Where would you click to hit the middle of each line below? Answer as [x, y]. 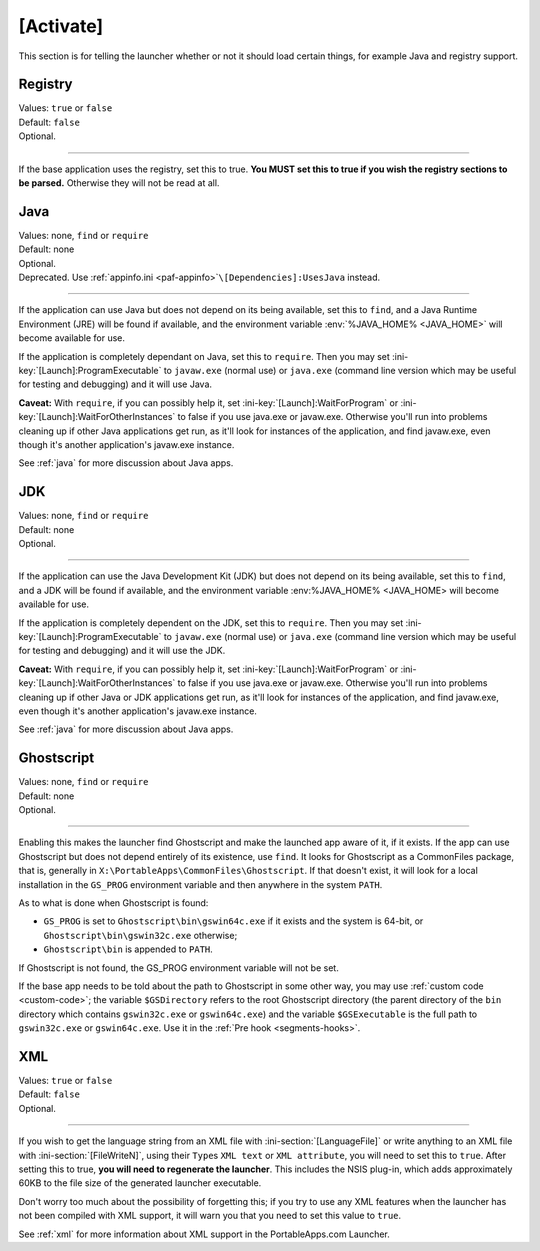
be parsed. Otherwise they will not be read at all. [119, 183]
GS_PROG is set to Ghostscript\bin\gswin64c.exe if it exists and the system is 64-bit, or [233, 921]
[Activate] [61, 26]
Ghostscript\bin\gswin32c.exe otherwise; [140, 935]
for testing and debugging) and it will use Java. [115, 384]
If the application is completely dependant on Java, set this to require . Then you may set [204, 356]
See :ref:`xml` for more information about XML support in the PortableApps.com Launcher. [204, 1234]
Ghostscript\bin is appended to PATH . [128, 949]
